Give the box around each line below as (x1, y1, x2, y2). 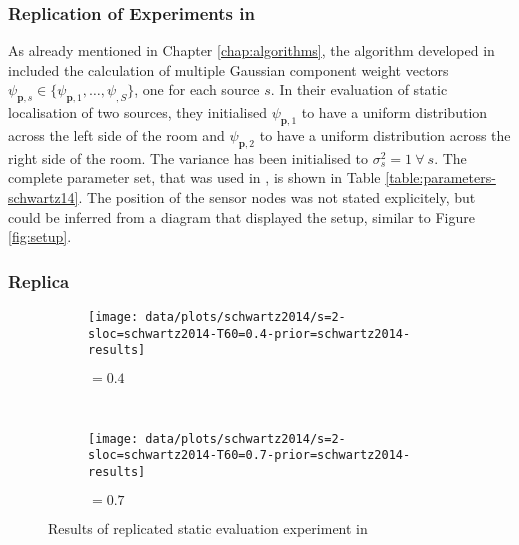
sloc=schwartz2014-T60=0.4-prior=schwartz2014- (88, 326, 411, 341)
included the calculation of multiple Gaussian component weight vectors (8, 59, 449, 80)
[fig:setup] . (8, 226, 72, 247)
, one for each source (134, 79, 260, 100)
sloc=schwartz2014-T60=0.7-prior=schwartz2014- (88, 448, 411, 463)
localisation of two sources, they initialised (8, 102, 267, 123)
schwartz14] (8, 186, 79, 207)
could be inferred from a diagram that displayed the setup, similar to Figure (8, 206, 475, 227)
